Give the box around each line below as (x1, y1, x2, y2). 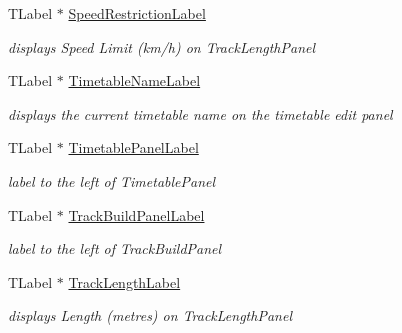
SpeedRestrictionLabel (68, 3, 206, 23)
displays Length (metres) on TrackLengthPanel (8, 305, 292, 326)
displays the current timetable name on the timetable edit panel (8, 103, 393, 124)
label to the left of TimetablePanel (8, 170, 216, 191)
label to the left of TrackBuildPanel (8, 238, 222, 259)
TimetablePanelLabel (68, 137, 199, 158)
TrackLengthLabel (68, 271, 181, 292)
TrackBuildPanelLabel (68, 204, 205, 225)
